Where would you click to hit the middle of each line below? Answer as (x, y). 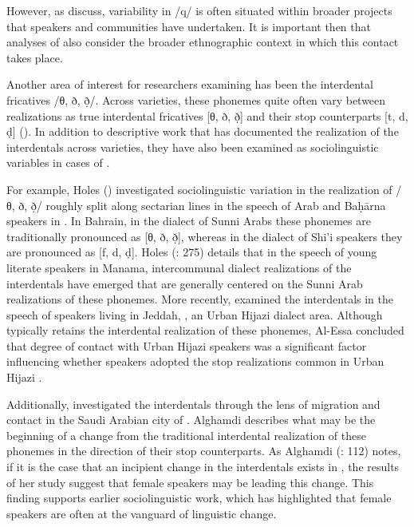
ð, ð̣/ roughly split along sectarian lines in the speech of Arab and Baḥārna (202, 205)
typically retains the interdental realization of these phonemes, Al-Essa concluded (205, 330)
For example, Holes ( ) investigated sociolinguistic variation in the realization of (199, 189)
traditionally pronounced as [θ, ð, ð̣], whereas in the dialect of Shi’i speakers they (205, 236)
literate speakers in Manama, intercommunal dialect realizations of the (179, 267)
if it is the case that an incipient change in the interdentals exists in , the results (203, 467)
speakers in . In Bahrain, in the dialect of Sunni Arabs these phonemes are (189, 221)
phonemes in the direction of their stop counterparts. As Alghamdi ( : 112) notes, (204, 451)
